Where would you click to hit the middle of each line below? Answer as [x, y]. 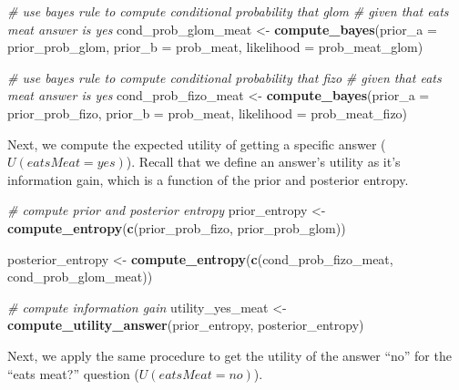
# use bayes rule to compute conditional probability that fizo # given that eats [224, 77]
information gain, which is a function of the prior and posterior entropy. [208, 179]
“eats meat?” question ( [73, 373]
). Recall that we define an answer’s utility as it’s [263, 162]
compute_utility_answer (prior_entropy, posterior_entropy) [186, 325]
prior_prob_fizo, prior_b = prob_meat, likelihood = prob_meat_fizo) [208, 113]
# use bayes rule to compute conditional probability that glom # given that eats [228, 11]
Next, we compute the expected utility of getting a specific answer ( [197, 144]
